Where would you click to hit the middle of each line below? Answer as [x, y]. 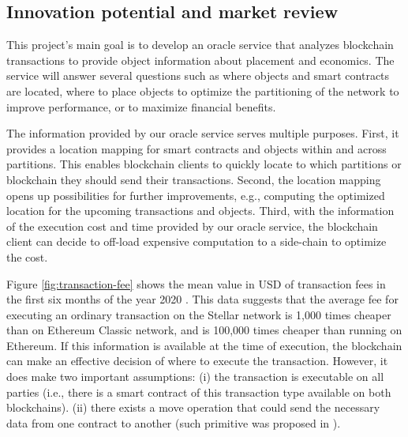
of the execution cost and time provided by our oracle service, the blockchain [192, 226]
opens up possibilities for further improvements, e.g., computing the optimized [196, 195]
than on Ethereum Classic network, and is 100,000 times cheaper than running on [204, 330]
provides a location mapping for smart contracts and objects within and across [197, 148]
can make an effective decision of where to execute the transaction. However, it [197, 361]
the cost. [27, 256]
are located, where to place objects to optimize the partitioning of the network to [203, 90]
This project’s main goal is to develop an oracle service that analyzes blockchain [200, 45]
